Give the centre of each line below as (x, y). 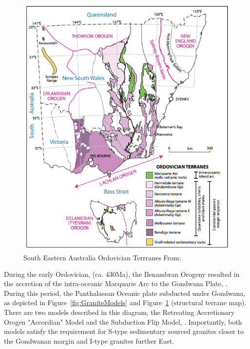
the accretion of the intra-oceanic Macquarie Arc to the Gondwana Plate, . (116, 283)
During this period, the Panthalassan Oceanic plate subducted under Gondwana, (125, 293)
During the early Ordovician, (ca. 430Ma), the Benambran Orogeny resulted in (122, 274)
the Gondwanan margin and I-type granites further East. (89, 340)
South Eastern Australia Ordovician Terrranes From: (102, 258)
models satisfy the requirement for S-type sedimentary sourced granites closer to (124, 331)
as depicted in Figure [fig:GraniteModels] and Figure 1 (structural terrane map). (125, 302)
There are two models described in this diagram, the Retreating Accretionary (119, 312)
